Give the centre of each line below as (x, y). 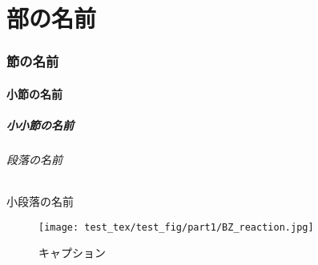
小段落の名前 (40, 201)
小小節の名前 (40, 125)
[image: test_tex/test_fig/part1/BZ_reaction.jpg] (176, 227)
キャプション (72, 253)
